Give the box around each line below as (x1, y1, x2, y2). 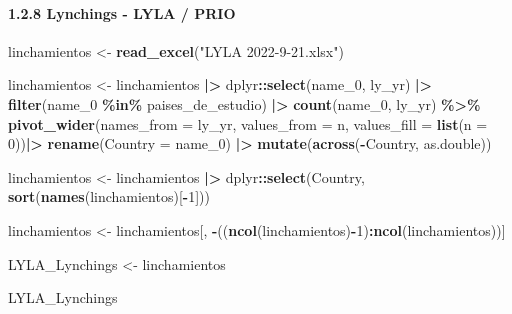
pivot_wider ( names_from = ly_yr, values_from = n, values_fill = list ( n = (8, 113, 488, 134)
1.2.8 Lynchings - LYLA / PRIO (8, 2, 236, 23)
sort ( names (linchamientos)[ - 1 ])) (8, 186, 210, 207)
